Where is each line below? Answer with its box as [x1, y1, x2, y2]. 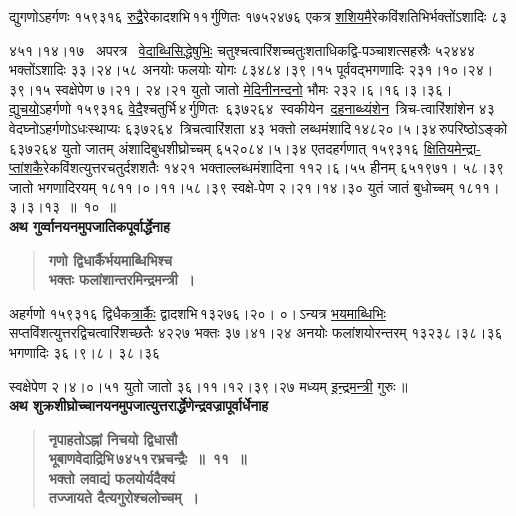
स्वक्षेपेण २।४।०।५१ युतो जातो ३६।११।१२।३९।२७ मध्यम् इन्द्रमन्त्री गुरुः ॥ [9, 375, 408, 396]
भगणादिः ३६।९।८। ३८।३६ [9, 341, 160, 362]
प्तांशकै [9, 157, 44, 178]
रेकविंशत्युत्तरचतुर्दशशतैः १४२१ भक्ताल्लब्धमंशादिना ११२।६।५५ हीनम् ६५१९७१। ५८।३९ [43, 157, 505, 178]
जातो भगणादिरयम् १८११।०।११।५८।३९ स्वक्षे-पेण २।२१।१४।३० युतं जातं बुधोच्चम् [9, 176, 454, 197]
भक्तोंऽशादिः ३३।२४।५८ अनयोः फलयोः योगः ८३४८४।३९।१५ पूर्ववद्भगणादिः [9, 59, 404, 80]
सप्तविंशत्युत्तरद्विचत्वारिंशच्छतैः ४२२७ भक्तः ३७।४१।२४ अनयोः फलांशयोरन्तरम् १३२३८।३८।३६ [9, 322, 503, 343]
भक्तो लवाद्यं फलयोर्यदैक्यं [48, 467, 175, 488]
